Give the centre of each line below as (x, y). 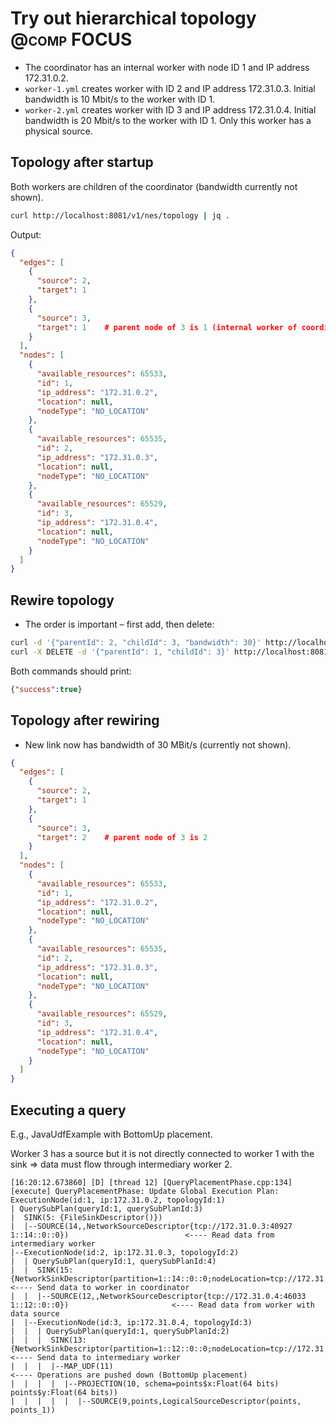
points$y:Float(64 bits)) (64, 1392)
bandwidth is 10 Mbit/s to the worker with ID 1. (120, 99)
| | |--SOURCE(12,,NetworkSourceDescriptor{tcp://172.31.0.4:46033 (158, 1296)
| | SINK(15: (42, 1270)
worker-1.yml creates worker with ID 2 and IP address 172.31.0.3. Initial (170, 88)
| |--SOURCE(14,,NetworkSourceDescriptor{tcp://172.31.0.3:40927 (151, 1226)
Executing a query (68, 1110)
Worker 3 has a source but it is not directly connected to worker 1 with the (162, 1153)
